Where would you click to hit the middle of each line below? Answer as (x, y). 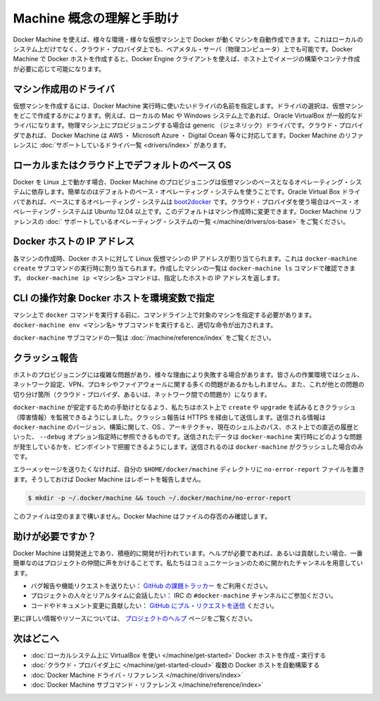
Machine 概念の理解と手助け (96, 18)
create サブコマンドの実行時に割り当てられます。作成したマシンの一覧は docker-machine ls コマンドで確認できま (184, 268)
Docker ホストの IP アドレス (74, 242)
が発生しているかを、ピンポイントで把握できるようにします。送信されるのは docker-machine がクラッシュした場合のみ (188, 446)
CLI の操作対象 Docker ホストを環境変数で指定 (114, 298)
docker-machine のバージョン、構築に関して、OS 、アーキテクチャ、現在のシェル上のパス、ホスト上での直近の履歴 (183, 427)
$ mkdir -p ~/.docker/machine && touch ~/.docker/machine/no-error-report (160, 498)
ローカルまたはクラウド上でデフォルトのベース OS (122, 165)
